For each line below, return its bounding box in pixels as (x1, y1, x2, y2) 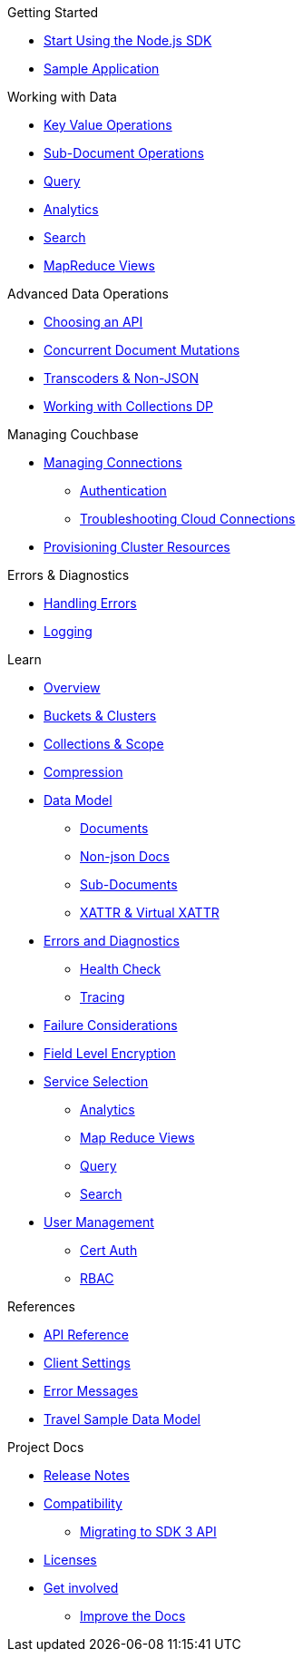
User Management (44, 1214, 154, 1230)
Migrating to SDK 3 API (80, 1524, 217, 1539)
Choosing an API (44, 314, 143, 329)
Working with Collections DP (44, 398, 214, 414)
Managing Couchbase (7, 427, 139, 442)
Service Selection (44, 1074, 149, 1089)
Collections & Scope (44, 736, 164, 751)
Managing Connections (44, 455, 182, 470)
